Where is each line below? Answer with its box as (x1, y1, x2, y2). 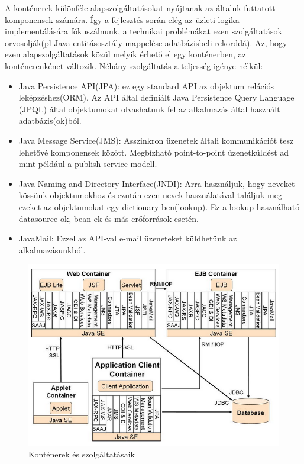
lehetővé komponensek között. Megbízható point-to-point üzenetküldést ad (18, 146, 289, 158)
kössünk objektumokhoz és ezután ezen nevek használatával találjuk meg (18, 189, 282, 201)
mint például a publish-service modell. (18, 157, 157, 170)
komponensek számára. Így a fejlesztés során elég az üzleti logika (5, 13, 240, 25)
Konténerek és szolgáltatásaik (28, 447, 135, 460)
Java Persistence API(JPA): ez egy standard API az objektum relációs (18, 79, 274, 92)
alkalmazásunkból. (18, 243, 86, 256)
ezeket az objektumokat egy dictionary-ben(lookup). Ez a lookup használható (18, 200, 300, 212)
